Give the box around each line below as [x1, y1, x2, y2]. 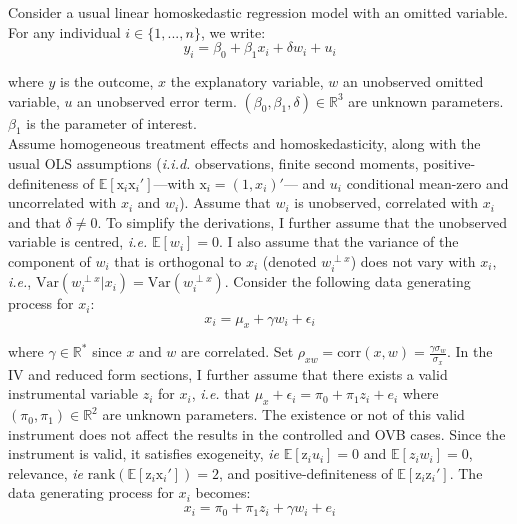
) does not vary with [350, 250, 476, 271]
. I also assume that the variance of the [219, 231, 459, 252]
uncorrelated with [8, 192, 117, 213]
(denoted [262, 250, 317, 271]
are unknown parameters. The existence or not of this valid [102, 404, 465, 425]
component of [8, 250, 91, 271]
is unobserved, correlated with [294, 192, 479, 213]
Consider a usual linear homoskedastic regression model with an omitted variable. [8, 2, 508, 22]
